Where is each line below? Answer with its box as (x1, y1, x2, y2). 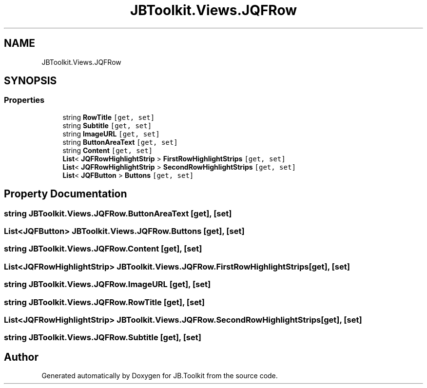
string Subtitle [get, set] (62, 121, 152, 130)
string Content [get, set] (62, 146, 153, 155)
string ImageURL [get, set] (62, 129, 160, 138)
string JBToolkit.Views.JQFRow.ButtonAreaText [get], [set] (4, 208, 232, 218)
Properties (4, 95, 45, 105)
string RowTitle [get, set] (62, 113, 155, 121)
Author (4, 350, 39, 363)
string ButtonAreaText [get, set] (62, 137, 178, 146)
